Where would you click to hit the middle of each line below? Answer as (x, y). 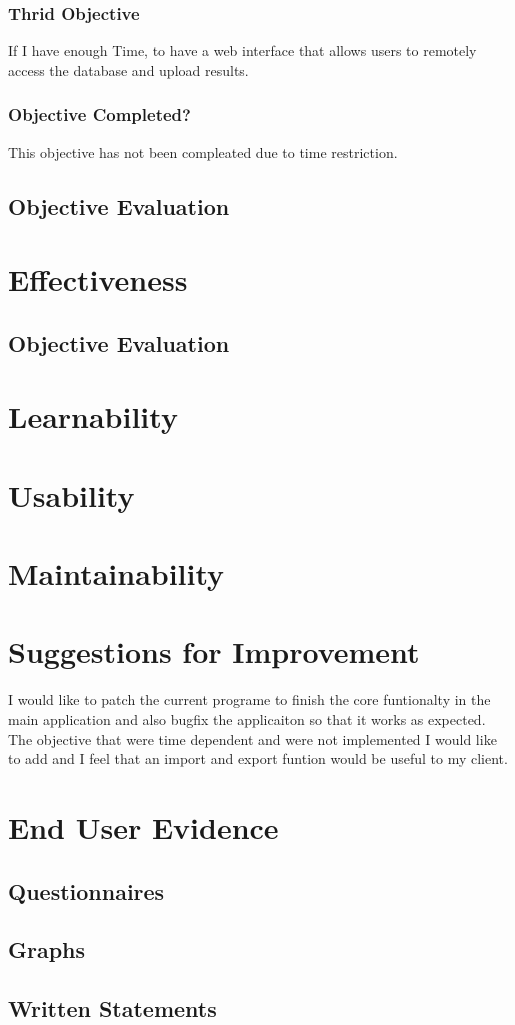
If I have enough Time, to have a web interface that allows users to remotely (242, 50)
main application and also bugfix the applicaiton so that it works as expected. (247, 719)
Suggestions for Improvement (214, 651)
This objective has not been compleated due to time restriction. (203, 151)
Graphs (47, 949)
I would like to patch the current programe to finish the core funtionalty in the (249, 699)
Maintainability (116, 573)
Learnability (93, 416)
